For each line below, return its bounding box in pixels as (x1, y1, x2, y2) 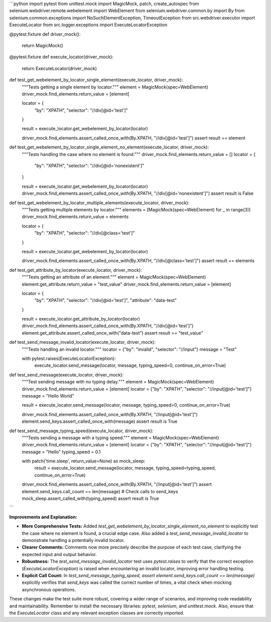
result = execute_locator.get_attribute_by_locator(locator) (22, 316, 141, 322)
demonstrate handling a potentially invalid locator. (22, 537, 125, 543)
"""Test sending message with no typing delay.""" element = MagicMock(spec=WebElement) (22, 379, 214, 385)
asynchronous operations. (22, 586, 76, 592)
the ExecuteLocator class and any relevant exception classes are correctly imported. (9, 609, 185, 616)
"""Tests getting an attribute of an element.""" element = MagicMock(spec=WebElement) (22, 274, 206, 280)
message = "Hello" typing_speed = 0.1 (22, 448, 101, 455)
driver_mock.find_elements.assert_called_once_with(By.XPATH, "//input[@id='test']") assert (22, 481, 212, 488)
